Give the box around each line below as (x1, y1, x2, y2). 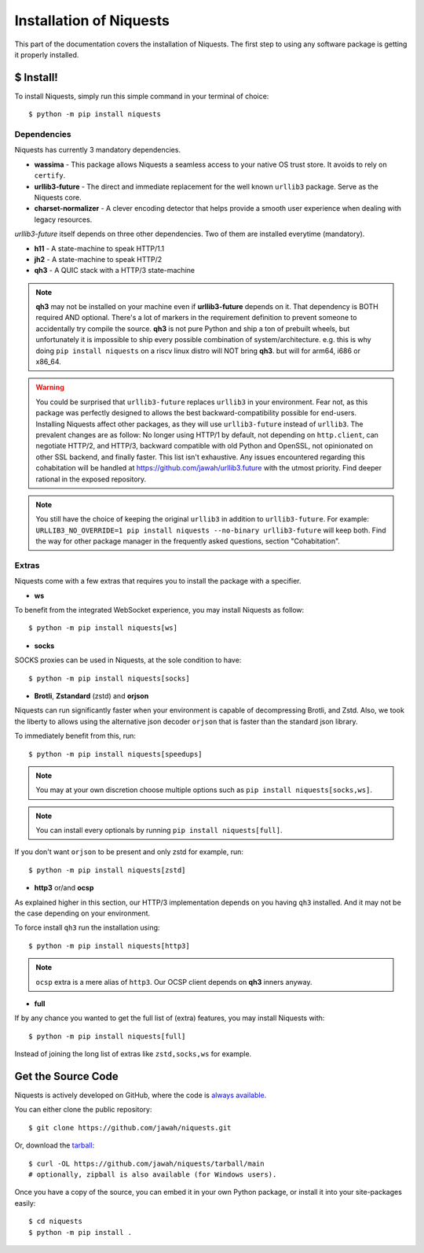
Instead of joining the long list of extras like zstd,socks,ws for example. (14, 1049, 252, 1059)
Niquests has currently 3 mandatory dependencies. (14, 146, 181, 155)
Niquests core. (34, 193, 82, 202)
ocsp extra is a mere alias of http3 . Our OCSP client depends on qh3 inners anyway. (35, 977, 313, 986)
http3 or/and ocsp (34, 883, 94, 893)
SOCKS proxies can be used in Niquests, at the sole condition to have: (14, 655, 242, 665)
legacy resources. (34, 215, 93, 224)
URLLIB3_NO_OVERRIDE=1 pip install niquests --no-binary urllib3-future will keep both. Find (35, 525, 386, 535)
